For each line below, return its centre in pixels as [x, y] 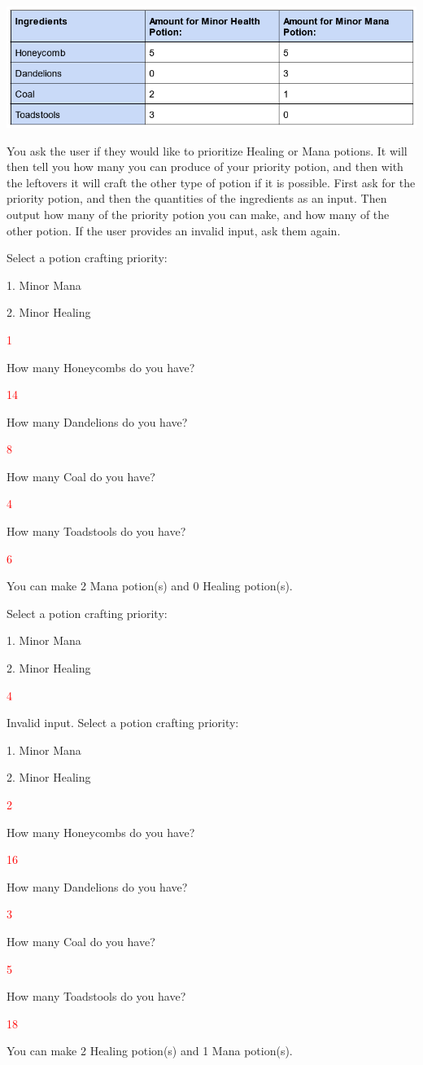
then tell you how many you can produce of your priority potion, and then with [205, 167]
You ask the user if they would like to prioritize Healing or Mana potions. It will [207, 150]
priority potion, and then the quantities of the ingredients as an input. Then [197, 198]
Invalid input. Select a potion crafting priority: [123, 723]
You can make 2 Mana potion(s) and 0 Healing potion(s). [150, 586]
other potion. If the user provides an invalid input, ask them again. [174, 230]
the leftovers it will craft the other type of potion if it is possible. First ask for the [211, 182]
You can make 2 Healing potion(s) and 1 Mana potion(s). [150, 1051]
